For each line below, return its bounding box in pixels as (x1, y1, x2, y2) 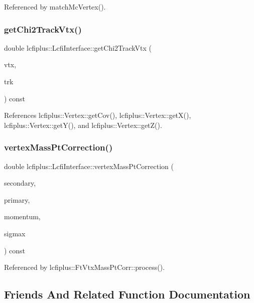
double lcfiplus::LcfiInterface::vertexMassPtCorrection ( (4, 161, 174, 171)
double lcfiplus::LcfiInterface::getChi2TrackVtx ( (4, 42, 152, 53)
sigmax (4, 228, 26, 238)
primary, (4, 194, 30, 205)
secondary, (4, 178, 36, 188)
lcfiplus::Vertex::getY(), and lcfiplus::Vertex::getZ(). (4, 119, 162, 130)
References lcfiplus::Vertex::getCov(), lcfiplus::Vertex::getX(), (4, 110, 191, 120)
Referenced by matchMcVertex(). (4, 2, 106, 12)
